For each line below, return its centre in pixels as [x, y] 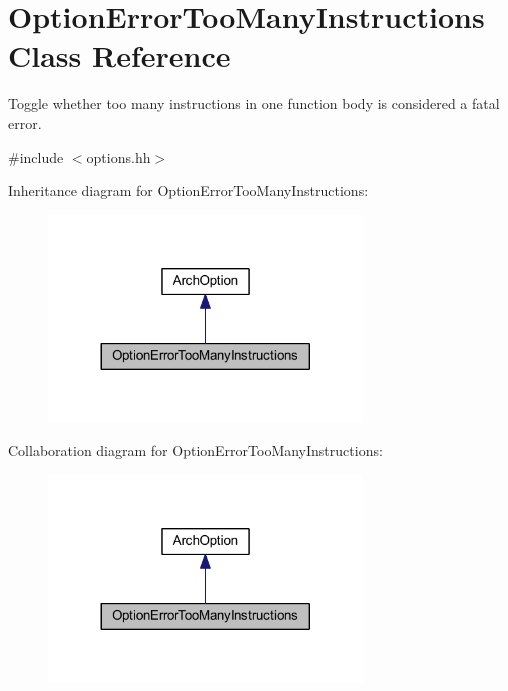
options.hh [118, 156]
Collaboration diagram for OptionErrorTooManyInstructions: [195, 450]
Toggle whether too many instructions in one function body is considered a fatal [254, 103]
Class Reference [119, 55]
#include [36, 156]
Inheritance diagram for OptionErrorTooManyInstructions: [188, 190]
